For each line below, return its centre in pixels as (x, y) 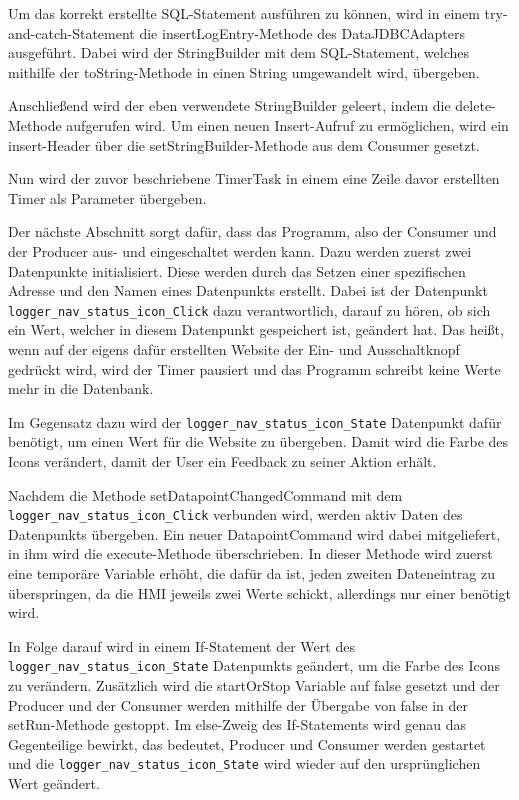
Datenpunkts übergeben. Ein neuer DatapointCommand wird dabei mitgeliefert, (254, 533)
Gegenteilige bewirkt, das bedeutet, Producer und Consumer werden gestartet (247, 743)
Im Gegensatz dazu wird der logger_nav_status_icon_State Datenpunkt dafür (255, 421)
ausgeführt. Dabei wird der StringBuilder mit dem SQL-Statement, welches (239, 52)
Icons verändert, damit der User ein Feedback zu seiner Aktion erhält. (222, 461)
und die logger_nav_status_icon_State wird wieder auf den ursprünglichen (244, 763)
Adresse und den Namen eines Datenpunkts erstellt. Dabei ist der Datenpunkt (248, 290)
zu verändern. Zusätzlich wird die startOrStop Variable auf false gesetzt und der (254, 685)
